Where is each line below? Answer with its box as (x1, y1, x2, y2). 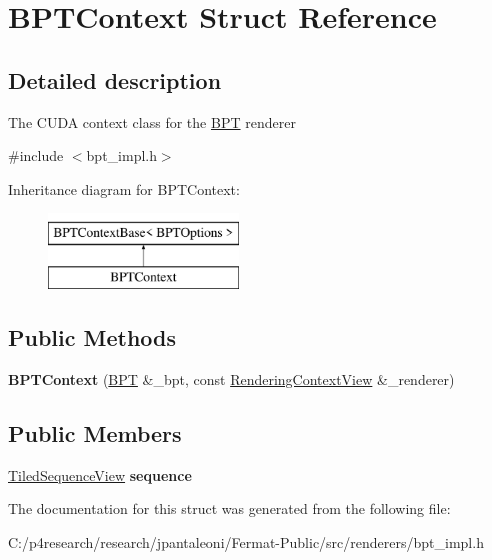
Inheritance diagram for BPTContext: (8, 178, 240, 199)
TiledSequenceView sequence (8, 464, 192, 485)
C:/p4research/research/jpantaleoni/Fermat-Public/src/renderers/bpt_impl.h (8, 531, 484, 552)
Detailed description (8, 64, 222, 95)
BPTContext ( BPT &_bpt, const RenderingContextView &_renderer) (8, 368, 455, 389)
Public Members (8, 417, 182, 448)
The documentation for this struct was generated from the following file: (8, 498, 451, 519)
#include (8, 145, 64, 166)
